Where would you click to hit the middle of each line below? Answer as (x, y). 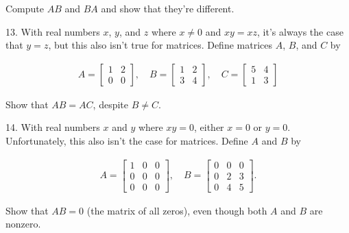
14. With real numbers (53, 127)
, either (209, 127)
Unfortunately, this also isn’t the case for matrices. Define (127, 140)
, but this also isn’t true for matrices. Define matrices (160, 45)
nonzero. (23, 224)
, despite (111, 104)
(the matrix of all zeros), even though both (177, 210)
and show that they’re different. (168, 8)
